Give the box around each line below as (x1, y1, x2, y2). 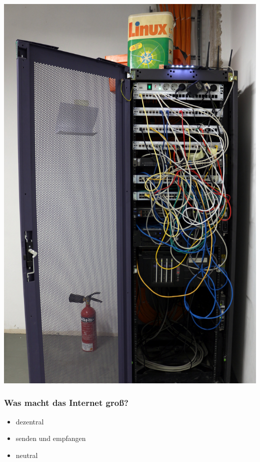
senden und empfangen (15, 433, 86, 443)
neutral (15, 449, 38, 460)
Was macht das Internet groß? (4, 396, 128, 409)
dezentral (15, 416, 44, 426)
